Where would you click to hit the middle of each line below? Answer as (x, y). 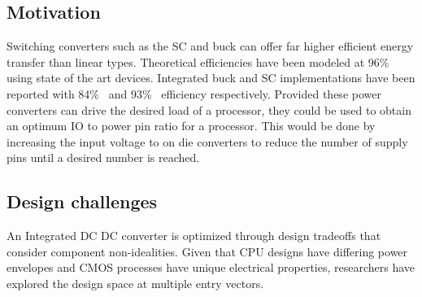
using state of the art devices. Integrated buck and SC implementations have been (211, 78)
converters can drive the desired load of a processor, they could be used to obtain (209, 109)
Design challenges (82, 201)
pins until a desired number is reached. (103, 157)
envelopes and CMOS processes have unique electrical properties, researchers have (211, 267)
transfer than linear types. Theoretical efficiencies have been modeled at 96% (198, 61)
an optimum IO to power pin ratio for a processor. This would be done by (191, 126)
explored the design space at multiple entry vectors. (135, 283)
